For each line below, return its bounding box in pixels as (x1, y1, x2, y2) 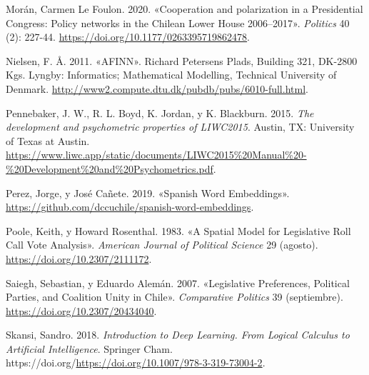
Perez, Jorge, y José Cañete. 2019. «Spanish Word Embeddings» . (6, 185, 290, 200)
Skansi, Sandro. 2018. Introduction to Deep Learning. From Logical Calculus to (6, 327, 350, 342)
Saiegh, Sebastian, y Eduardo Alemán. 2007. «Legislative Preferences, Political (6, 275, 350, 290)
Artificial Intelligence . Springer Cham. (6, 341, 173, 356)
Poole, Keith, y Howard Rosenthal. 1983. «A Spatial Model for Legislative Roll (6, 223, 351, 238)
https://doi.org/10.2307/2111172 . (6, 251, 152, 266)
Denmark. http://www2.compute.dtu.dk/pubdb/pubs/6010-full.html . (6, 81, 308, 96)
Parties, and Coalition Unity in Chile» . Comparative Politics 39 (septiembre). (6, 289, 343, 304)
